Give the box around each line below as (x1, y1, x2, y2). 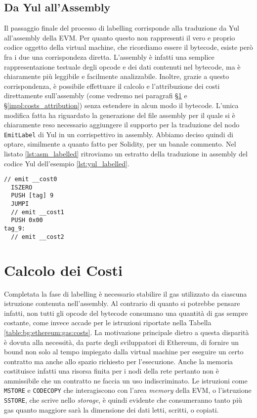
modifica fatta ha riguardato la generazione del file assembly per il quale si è (4, 110, 235, 120)
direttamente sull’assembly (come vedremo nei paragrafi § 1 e (4, 90, 187, 101)
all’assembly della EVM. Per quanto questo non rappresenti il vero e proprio (4, 32, 235, 42)
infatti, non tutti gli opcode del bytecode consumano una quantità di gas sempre (4, 307, 248, 318)
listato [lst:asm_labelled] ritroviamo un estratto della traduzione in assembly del (4, 148, 248, 158)
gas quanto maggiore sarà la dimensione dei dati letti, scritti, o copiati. (4, 404, 219, 415)
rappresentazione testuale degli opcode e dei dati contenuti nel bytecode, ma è (4, 61, 241, 72)
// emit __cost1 (11, 208, 64, 216)
